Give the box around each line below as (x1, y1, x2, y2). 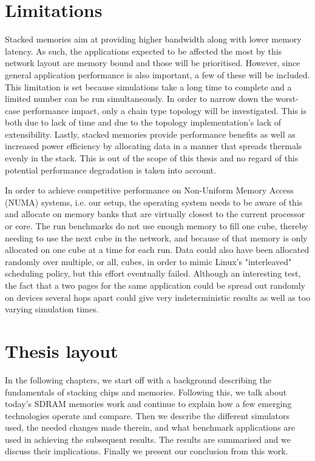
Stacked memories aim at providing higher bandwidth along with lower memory (5, 33, 302, 45)
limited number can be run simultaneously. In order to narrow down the (5, 92, 273, 105)
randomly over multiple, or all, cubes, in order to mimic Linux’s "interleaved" (5, 255, 292, 268)
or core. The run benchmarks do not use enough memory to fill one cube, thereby (5, 220, 308, 232)
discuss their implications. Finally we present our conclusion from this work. (5, 445, 288, 457)
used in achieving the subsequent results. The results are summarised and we (5, 432, 291, 445)
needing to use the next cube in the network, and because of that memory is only (5, 231, 308, 244)
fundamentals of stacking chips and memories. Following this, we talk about (5, 385, 287, 398)
